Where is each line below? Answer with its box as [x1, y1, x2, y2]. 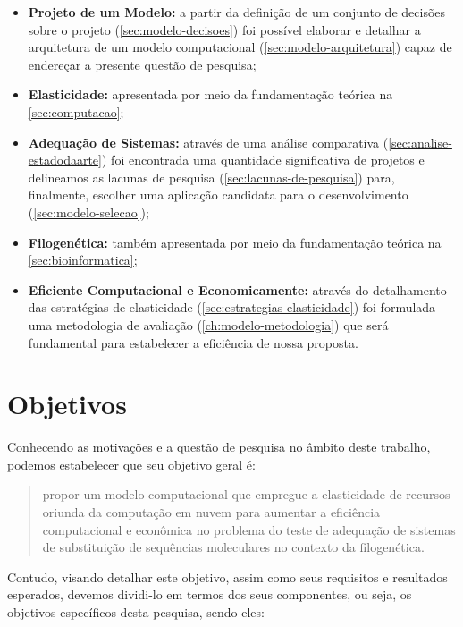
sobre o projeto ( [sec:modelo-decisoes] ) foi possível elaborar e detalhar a [28, 20, 421, 38]
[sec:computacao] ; [28, 102, 124, 121]
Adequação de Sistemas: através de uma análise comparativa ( [28, 132, 389, 151]
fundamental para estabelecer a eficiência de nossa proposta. [28, 333, 358, 352]
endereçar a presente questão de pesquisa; [28, 55, 257, 73]
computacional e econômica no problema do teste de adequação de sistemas [42, 520, 456, 538]
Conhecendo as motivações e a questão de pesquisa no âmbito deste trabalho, [7, 437, 431, 456]
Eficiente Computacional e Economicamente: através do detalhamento [28, 280, 447, 299]
